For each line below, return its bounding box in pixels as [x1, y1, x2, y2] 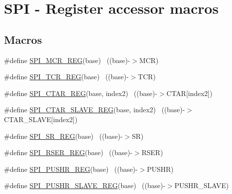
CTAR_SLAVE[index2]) [4, 114, 78, 124]
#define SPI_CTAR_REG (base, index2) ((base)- [4, 88, 158, 98]
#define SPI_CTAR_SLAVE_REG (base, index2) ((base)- [4, 104, 185, 115]
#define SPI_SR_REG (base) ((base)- [4, 130, 123, 141]
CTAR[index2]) [166, 88, 213, 98]
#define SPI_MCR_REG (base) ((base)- [4, 55, 131, 65]
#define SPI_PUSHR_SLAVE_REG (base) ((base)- [4, 180, 166, 191]
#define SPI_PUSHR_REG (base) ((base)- [4, 163, 138, 174]
